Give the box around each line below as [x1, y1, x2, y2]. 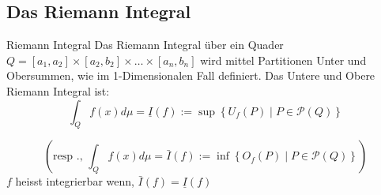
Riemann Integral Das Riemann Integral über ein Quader [6, 36, 284, 53]
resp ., [53, 151, 83, 163]
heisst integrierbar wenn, [15, 173, 134, 189]
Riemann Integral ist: [6, 82, 110, 99]
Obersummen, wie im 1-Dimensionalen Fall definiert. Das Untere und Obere [6, 67, 375, 84]
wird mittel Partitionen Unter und [200, 51, 367, 68]
